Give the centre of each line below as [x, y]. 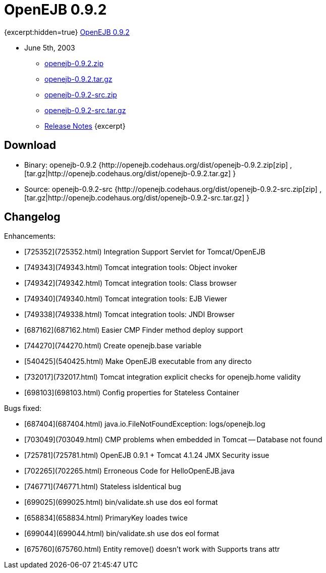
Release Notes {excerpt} [85, 126]
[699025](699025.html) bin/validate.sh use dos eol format [121, 502]
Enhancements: [30, 236]
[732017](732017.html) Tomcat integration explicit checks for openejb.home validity [162, 377]
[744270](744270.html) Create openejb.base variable [113, 346]
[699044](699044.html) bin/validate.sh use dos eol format [122, 534]
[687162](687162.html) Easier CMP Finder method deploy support [134, 330]
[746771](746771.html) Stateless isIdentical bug [103, 487]
